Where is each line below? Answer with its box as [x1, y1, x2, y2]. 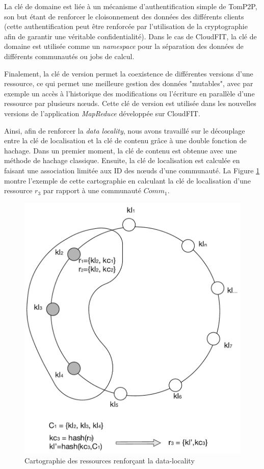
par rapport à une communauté [43, 185, 142, 196]
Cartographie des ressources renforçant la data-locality [24, 455, 195, 465]
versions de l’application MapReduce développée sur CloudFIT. [4, 108, 200, 118]
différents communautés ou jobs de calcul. [4, 50, 135, 61]
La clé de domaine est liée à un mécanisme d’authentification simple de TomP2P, [4, 1, 257, 11]
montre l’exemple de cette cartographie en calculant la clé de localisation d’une [4, 175, 251, 186]
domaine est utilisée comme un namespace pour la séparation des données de [4, 41, 244, 51]
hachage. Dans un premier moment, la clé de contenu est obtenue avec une [4, 145, 237, 155]
